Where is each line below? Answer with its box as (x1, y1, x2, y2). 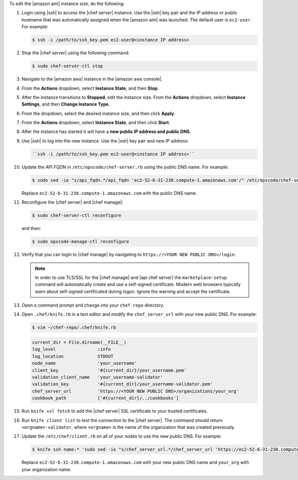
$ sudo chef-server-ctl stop (32, 63, 103, 69)
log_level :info (32, 347, 111, 352)
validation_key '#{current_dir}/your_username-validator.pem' (32, 381, 213, 387)
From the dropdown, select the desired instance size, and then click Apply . (21, 110, 176, 117)
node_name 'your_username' (32, 360, 137, 366)
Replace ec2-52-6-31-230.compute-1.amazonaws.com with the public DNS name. (21, 190, 197, 196)
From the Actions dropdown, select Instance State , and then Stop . (21, 85, 159, 91)
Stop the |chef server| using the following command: (21, 50, 130, 56)
